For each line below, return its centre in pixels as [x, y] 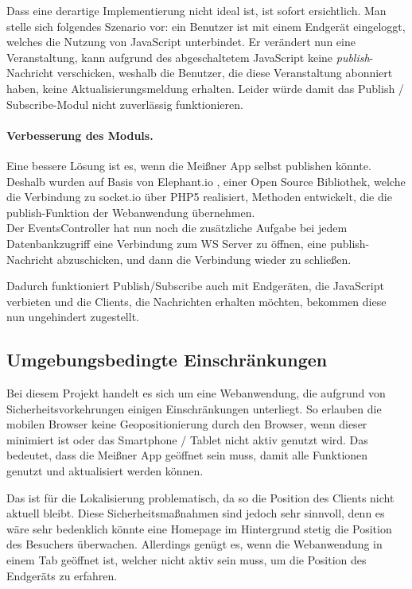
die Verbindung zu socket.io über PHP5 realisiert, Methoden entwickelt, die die [199, 197]
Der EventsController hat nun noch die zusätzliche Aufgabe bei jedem [177, 228]
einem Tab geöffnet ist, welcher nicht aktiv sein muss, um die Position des [187, 560]
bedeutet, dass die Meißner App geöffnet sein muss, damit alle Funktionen [187, 455]
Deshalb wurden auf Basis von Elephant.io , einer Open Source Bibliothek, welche [206, 181]
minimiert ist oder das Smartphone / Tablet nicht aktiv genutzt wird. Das [187, 439]
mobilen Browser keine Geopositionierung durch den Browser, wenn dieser [187, 424]
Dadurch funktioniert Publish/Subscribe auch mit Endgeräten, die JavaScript [195, 286]
